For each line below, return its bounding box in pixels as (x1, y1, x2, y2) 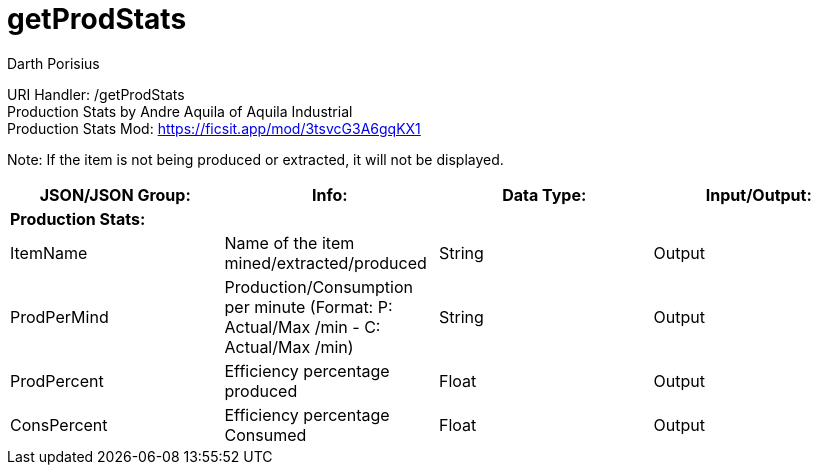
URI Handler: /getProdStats (7, 85, 185, 103)
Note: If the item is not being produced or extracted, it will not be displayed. (7, 150, 504, 168)
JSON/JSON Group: (39, 184, 191, 205)
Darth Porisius (7, 54, 100, 72)
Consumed (224, 424, 307, 445)
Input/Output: (705, 184, 812, 205)
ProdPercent (10, 370, 104, 391)
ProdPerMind (10, 306, 109, 327)
